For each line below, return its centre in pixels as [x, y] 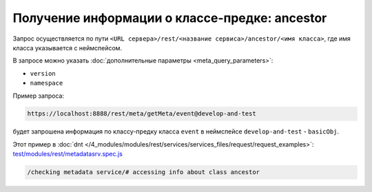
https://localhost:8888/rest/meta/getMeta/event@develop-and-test [142, 114]
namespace [46, 83]
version [43, 73]
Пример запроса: [39, 96]
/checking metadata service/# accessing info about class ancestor [144, 172]
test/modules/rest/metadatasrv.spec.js [68, 154]
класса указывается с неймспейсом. [68, 47]
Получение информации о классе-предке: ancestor [170, 18]
